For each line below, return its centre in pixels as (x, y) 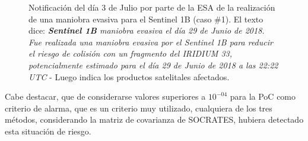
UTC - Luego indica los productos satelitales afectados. (129, 76)
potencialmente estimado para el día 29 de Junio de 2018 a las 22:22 (153, 65)
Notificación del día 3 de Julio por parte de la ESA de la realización (152, 7)
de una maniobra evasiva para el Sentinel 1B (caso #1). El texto (146, 19)
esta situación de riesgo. (48, 131)
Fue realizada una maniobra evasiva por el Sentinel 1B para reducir (151, 42)
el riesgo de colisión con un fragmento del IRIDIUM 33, (131, 53)
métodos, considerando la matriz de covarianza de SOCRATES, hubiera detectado (154, 119)
